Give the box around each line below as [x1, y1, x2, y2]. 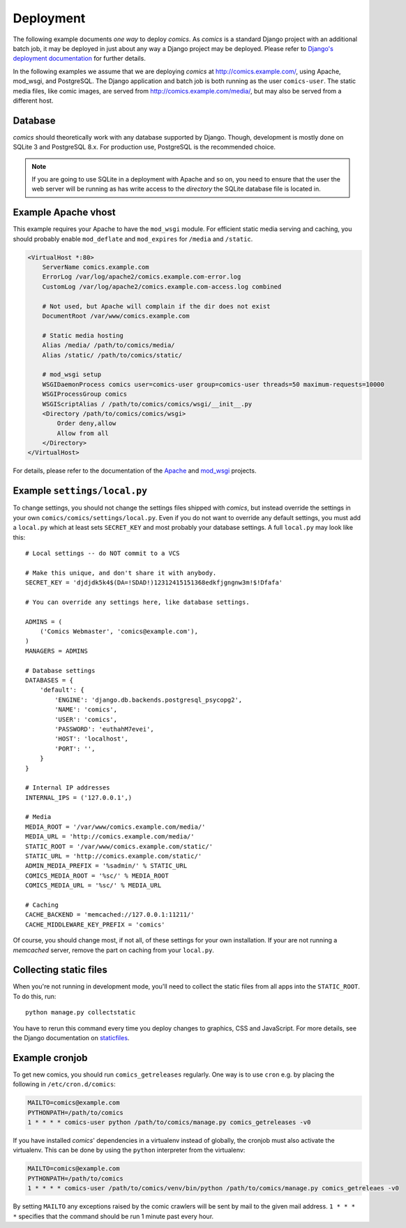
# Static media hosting [42, 332, 123, 339]
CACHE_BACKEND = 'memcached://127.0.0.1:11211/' [25, 911, 195, 919]
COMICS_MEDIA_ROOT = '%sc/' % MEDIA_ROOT [25, 871, 169, 880]
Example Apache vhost [13, 207, 116, 219]
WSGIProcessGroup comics [42, 390, 128, 398]
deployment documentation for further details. [13, 54, 146, 63]
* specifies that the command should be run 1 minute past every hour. [13, 1212, 214, 1220]
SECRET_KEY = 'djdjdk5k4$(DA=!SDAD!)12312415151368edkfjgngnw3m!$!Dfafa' [25, 579, 283, 586]
